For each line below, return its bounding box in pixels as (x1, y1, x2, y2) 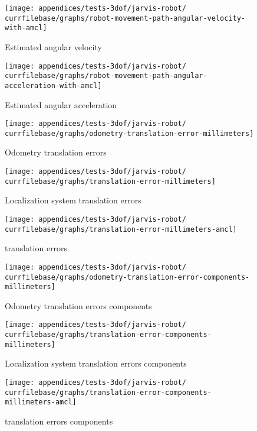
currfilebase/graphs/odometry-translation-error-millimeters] (5, 129, 254, 138)
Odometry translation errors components (5, 299, 152, 312)
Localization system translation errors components (5, 357, 187, 370)
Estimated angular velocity (5, 40, 102, 53)
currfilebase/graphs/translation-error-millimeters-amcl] (5, 225, 237, 234)
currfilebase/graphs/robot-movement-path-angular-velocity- (5, 14, 246, 22)
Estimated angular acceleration (5, 98, 117, 111)
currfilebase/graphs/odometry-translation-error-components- (5, 273, 250, 281)
